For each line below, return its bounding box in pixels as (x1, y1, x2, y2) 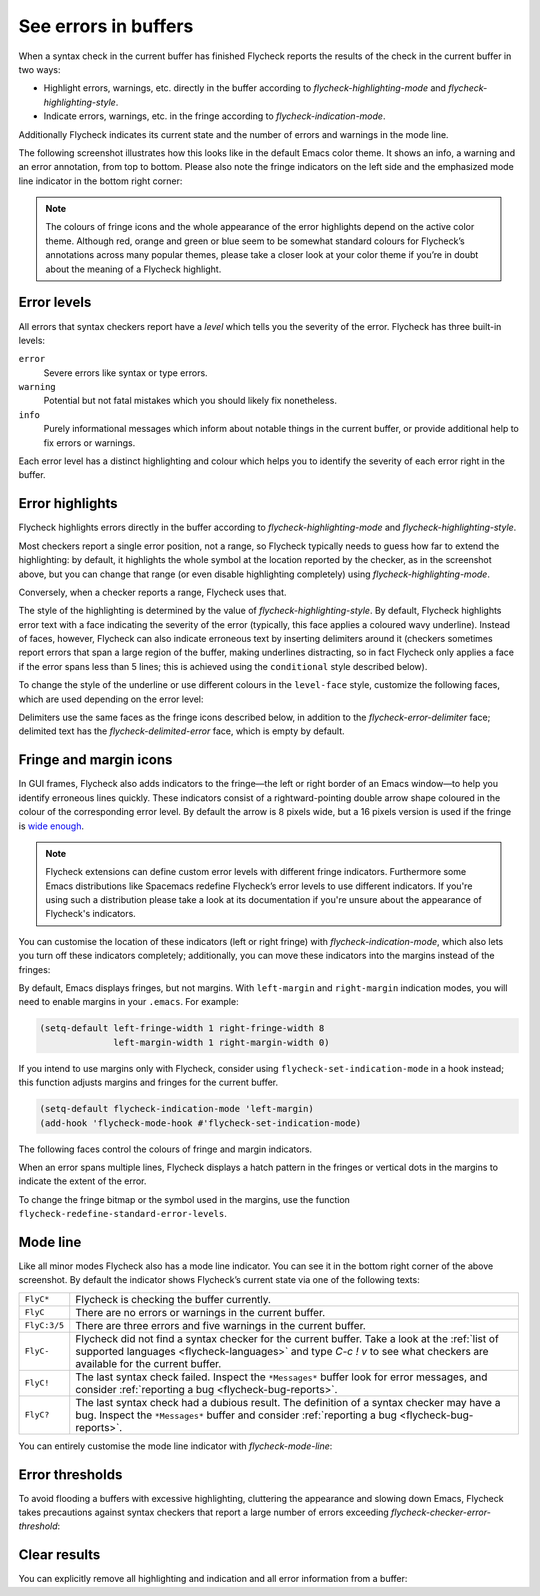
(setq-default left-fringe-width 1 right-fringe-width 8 (39, 1023, 325, 1034)
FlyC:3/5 (24, 1320, 65, 1331)
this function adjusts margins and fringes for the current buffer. (18, 1076, 279, 1089)
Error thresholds (18, 1466, 123, 1483)
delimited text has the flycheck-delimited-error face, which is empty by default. (18, 725, 345, 737)
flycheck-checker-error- (390, 1506, 492, 1519)
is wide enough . (18, 820, 85, 832)
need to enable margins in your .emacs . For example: (18, 996, 239, 1008)
